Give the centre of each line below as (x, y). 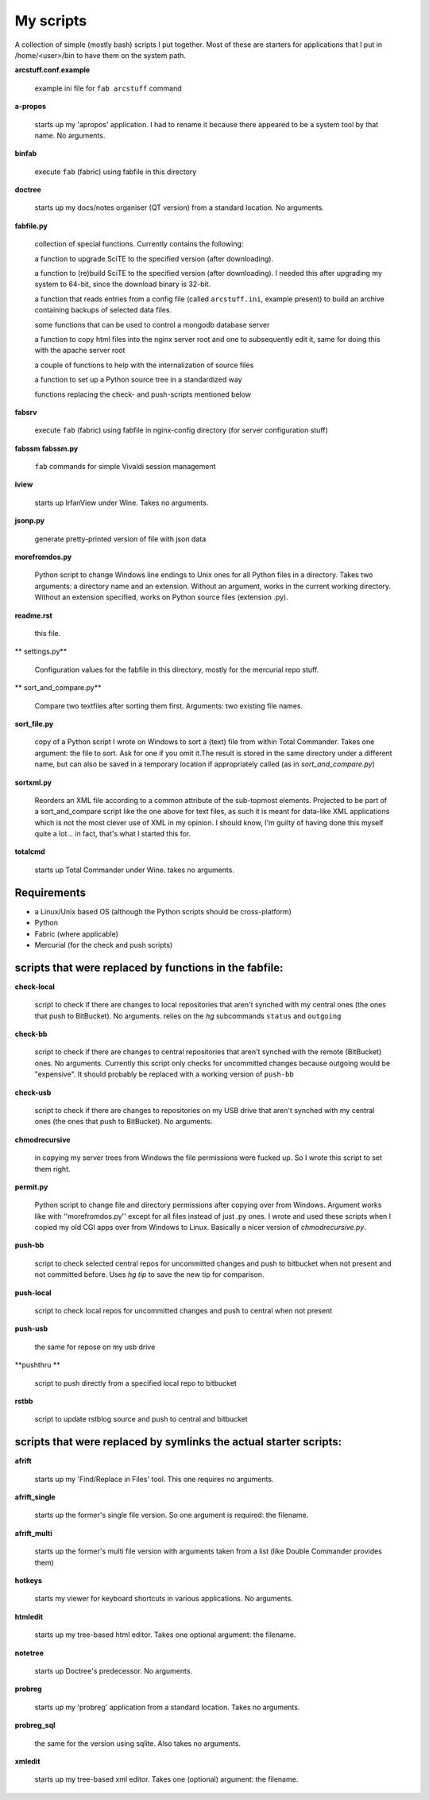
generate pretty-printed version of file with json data (120, 539)
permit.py (31, 1187)
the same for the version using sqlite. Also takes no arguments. (138, 1743)
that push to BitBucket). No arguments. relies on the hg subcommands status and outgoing (188, 1016)
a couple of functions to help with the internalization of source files (144, 365)
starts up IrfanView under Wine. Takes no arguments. (122, 502)
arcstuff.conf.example (52, 70)
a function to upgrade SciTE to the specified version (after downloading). (154, 258)
